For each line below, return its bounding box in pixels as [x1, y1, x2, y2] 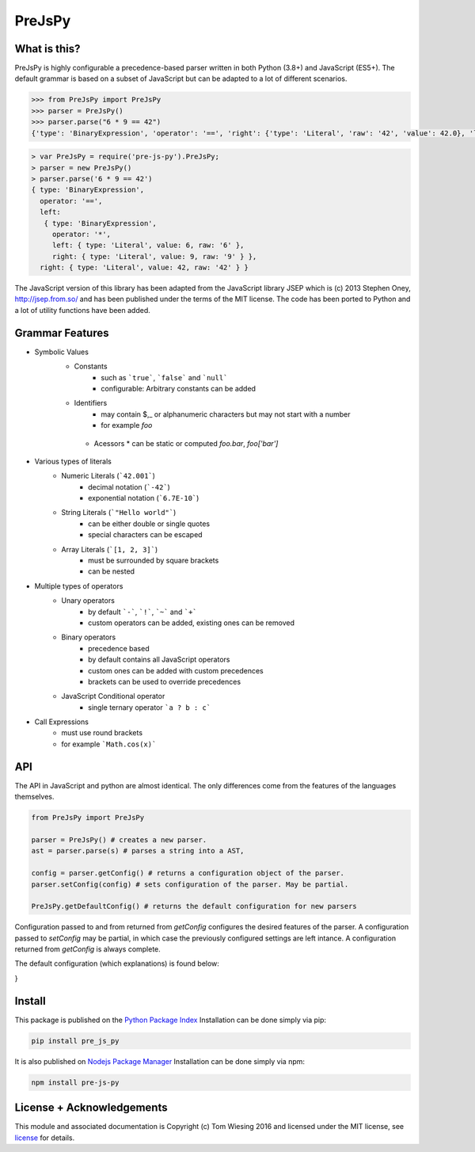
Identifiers [74, 399, 108, 408]
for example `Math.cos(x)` [61, 739, 157, 749]
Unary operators [61, 596, 115, 605]
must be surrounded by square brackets [88, 555, 219, 566]
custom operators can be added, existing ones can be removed [88, 618, 294, 627]
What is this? [14, 42, 81, 55]
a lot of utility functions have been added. [14, 305, 150, 315]
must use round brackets [61, 728, 142, 738]
